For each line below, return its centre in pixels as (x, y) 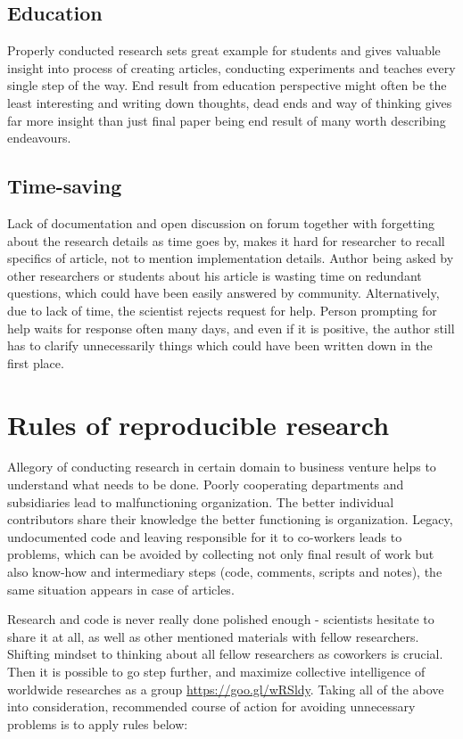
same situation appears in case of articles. (121, 589)
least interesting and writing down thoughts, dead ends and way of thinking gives (230, 102)
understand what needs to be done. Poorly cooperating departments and (206, 484)
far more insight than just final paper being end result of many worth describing (227, 120)
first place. (36, 362)
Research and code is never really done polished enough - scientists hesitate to (221, 619)
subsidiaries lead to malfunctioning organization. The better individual (201, 501)
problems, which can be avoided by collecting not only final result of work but (221, 554)
